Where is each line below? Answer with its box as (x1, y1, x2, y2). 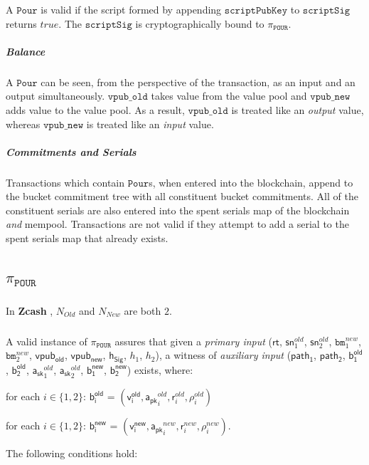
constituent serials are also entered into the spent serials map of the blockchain (6, 202, 350, 217)
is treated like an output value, (231, 102, 364, 117)
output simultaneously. (6, 88, 105, 103)
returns (6, 16, 37, 31)
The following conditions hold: (6, 446, 138, 461)
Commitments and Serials (6, 144, 137, 159)
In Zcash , (6, 303, 53, 318)
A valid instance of (6, 333, 87, 348)
